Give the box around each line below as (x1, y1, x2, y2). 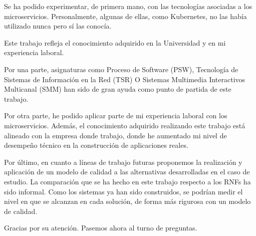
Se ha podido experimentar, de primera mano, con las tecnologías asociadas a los (4, 1, 252, 11)
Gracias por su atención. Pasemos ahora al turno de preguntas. (4, 222, 197, 233)
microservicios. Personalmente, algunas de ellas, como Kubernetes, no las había (4, 11, 247, 21)
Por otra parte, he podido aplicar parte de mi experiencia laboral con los (4, 110, 227, 121)
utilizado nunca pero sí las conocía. (4, 21, 112, 31)
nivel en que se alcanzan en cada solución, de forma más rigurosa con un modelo (4, 196, 251, 206)
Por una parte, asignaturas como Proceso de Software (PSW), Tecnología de (4, 64, 238, 74)
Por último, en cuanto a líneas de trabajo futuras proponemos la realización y (4, 156, 242, 167)
